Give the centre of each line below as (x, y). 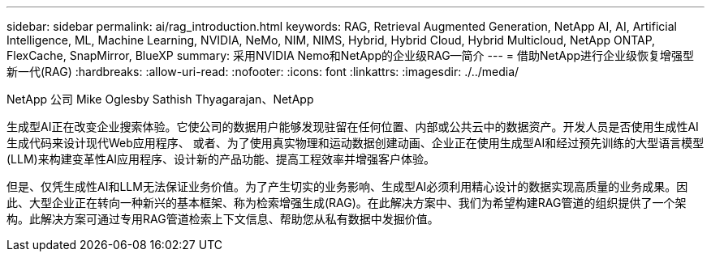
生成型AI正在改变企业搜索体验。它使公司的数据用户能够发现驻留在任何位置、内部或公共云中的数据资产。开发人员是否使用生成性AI (353, 127)
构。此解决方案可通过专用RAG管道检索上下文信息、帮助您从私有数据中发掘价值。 (223, 219)
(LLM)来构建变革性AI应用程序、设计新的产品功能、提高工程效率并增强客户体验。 (221, 159)
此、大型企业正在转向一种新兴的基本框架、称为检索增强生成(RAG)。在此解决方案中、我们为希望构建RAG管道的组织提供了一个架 (347, 203)
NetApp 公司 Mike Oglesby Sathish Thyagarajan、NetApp (160, 99)
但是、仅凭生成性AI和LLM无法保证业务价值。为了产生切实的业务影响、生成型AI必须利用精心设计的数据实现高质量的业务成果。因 (347, 186)
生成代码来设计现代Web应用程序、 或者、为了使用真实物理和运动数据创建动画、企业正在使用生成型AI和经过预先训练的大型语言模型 (355, 143)
